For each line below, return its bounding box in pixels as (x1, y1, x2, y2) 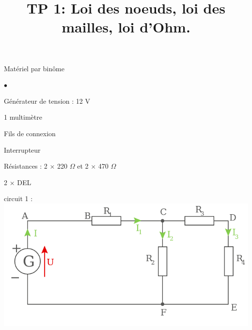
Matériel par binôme (4, 63, 64, 73)
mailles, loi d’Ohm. (62, 17, 190, 37)
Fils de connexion (4, 128, 56, 138)
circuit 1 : (4, 193, 33, 204)
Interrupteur (4, 144, 41, 155)
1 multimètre (4, 112, 42, 122)
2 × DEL (4, 177, 31, 187)
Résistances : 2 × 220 (4, 161, 68, 171)
